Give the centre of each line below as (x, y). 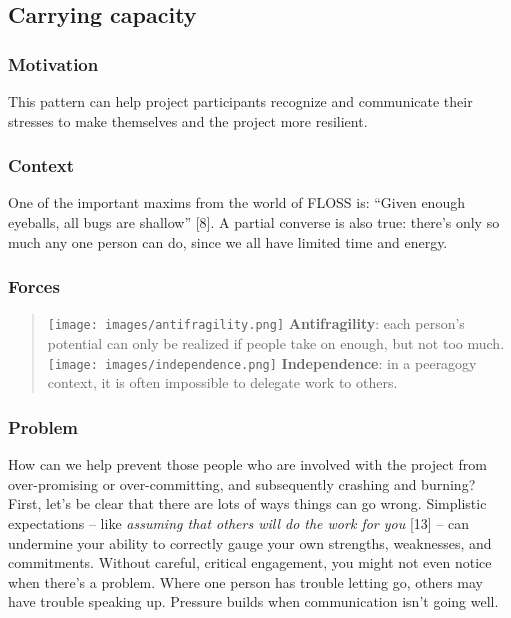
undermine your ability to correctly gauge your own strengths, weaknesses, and (250, 542)
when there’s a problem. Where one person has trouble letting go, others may (245, 581)
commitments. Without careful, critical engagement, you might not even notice (250, 562)
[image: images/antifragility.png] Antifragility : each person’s (256, 323)
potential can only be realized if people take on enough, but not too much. (276, 343)
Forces (34, 286)
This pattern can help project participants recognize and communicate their (240, 101)
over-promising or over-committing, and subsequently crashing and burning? (242, 483)
